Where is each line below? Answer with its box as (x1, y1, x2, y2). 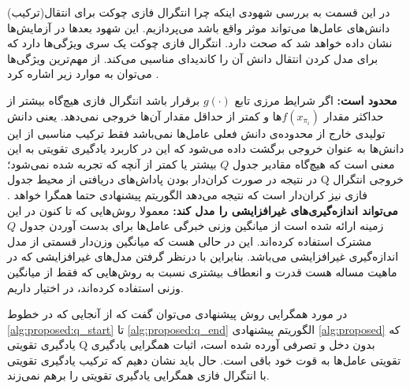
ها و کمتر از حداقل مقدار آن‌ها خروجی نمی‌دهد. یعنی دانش (7, 107, 282, 124)
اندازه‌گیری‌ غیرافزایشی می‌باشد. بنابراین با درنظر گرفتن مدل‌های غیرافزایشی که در (7, 248, 399, 265)
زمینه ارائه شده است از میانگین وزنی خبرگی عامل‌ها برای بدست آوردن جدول (19, 217, 384, 234)
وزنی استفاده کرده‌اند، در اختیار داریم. (7, 279, 184, 295)
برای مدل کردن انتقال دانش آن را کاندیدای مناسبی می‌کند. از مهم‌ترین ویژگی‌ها (7, 50, 378, 66)
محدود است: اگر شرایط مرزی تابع (234, 91, 397, 108)
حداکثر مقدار (323, 107, 384, 124)
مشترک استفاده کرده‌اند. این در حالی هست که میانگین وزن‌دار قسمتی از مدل (7, 232, 372, 249)
